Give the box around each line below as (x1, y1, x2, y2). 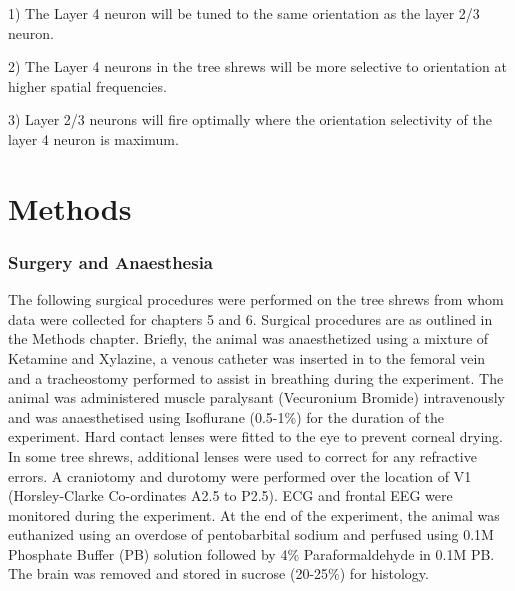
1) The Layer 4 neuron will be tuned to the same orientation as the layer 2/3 (8, 3, 480, 23)
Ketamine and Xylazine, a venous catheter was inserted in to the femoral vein (8, 347, 486, 368)
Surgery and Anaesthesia (8, 249, 213, 274)
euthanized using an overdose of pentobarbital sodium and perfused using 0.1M (8, 524, 494, 545)
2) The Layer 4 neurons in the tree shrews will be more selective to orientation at (8, 56, 507, 77)
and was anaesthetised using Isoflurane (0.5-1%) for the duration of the (8, 406, 445, 427)
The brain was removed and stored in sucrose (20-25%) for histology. (8, 563, 429, 584)
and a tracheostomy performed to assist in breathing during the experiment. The (8, 367, 504, 388)
